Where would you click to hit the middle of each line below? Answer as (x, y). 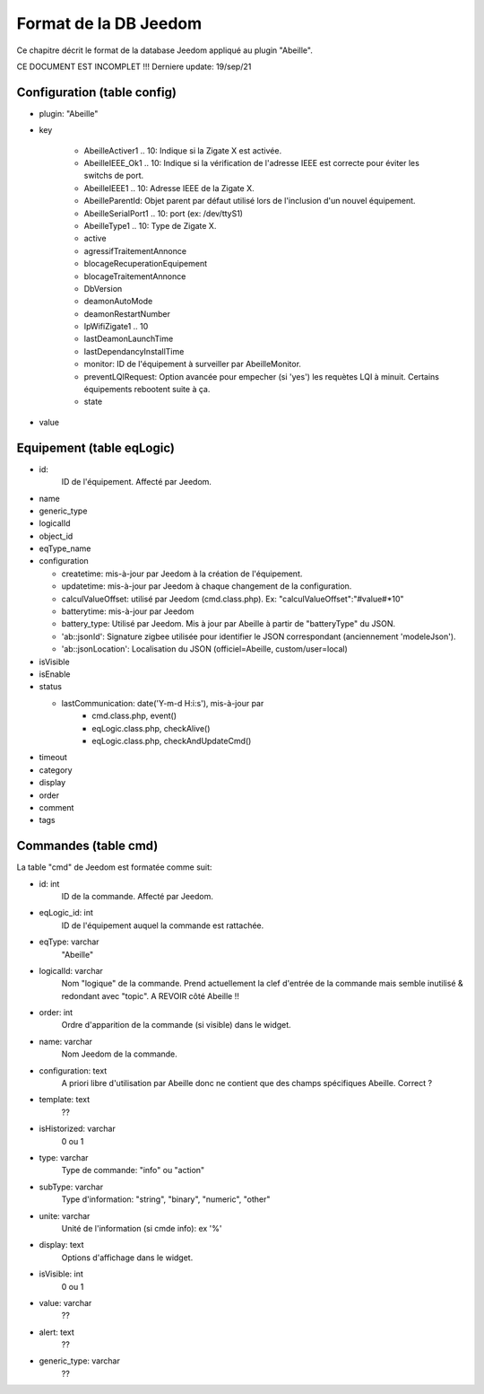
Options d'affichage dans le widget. (127, 1258)
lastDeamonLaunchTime (129, 339)
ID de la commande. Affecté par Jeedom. (138, 896)
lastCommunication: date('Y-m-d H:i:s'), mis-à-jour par (163, 703)
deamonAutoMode (118, 302)
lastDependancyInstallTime (134, 351)
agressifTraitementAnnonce (135, 250)
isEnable (55, 674)
